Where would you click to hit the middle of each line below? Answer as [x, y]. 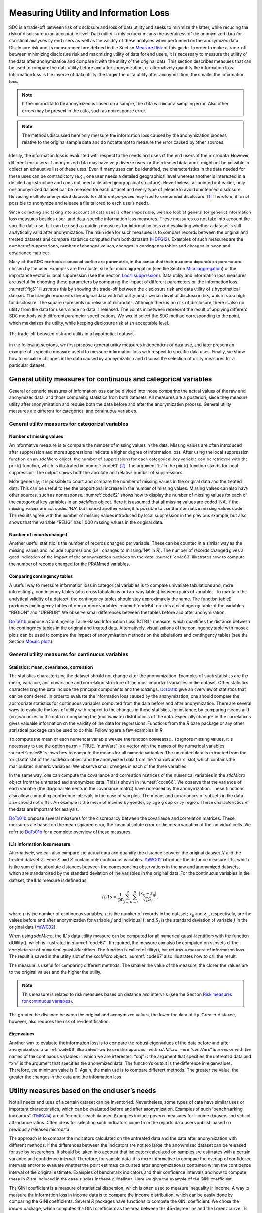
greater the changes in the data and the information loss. [66, 1077]
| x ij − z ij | [148, 894]
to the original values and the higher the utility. [55, 972]
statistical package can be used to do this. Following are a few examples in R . [86, 730]
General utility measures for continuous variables [69, 654]
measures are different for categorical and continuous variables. [73, 411]
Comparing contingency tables [41, 576]
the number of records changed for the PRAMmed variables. [69, 564]
